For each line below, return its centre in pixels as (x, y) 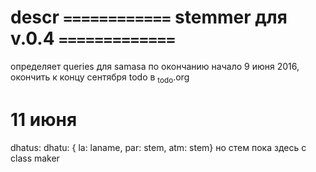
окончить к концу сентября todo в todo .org (100, 78)
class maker (35, 158)
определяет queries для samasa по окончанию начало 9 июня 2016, (155, 66)
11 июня (44, 119)
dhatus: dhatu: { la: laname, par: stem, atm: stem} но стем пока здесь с (158, 147)
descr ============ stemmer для (149, 17)
